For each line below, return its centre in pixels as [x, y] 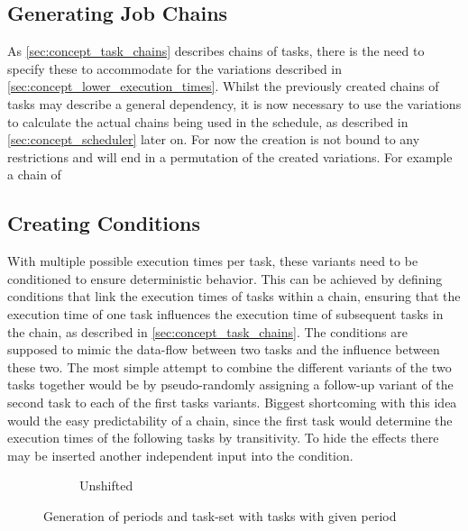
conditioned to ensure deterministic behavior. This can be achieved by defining [225, 278]
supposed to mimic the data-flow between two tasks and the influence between [224, 349]
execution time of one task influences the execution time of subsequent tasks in [225, 313]
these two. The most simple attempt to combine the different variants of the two [229, 366]
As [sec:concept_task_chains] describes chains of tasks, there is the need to [216, 51]
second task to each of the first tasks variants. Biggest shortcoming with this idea [232, 402]
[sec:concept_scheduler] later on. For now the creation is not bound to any [214, 139]
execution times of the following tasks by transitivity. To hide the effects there [223, 438]
